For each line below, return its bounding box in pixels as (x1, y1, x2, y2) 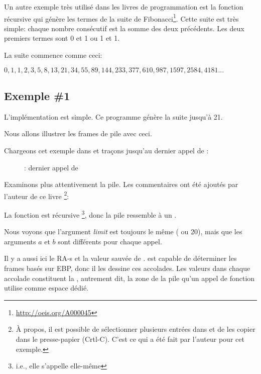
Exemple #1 (4, 88, 70, 104)
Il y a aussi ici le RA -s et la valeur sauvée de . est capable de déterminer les (4, 253, 237, 263)
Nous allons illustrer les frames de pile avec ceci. (4, 128, 152, 139)
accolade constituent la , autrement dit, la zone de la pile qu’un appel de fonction (4, 272, 255, 283)
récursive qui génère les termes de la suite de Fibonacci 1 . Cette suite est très (4, 12, 239, 24)
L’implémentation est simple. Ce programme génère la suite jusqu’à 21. (4, 111, 223, 122)
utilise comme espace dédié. (4, 283, 89, 293)
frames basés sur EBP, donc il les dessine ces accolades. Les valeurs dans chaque (4, 263, 250, 273)
